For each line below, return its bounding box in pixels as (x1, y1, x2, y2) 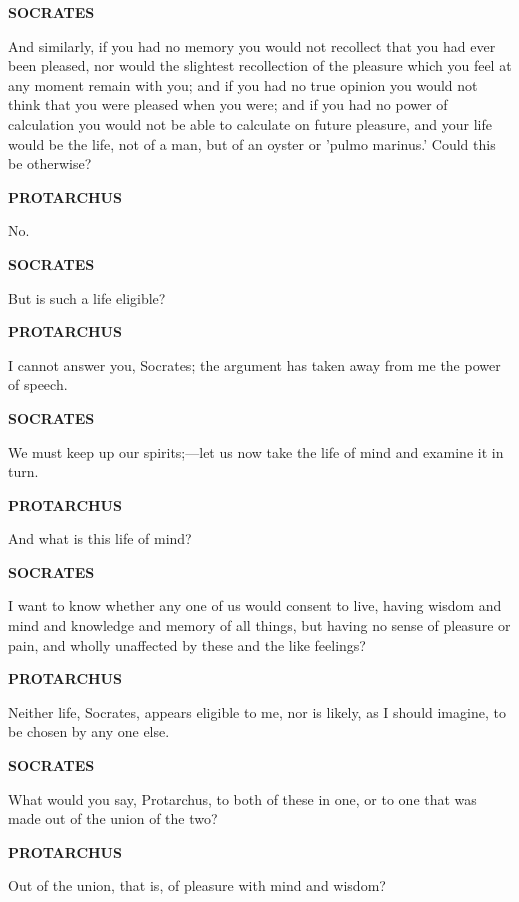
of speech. (8, 374, 68, 395)
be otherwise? (8, 153, 92, 174)
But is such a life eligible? (8, 287, 166, 308)
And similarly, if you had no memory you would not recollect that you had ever (8, 35, 496, 56)
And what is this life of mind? (8, 528, 192, 549)
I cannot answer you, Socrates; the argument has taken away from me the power (8, 354, 501, 375)
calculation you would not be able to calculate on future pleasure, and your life (8, 113, 493, 134)
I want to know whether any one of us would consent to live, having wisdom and (8, 595, 502, 616)
